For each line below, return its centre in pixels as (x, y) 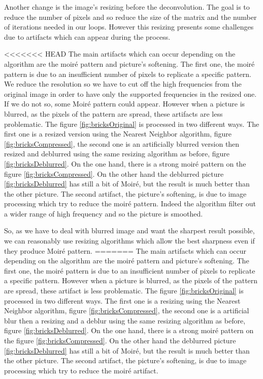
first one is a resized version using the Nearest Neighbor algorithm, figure (118, 134)
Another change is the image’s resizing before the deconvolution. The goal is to (127, 7)
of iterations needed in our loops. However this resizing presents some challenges (129, 27)
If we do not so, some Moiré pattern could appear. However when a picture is (125, 104)
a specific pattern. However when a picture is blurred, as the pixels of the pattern (131, 280)
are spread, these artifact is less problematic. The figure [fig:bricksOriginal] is (124, 291)
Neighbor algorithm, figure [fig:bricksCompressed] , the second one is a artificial (127, 310)
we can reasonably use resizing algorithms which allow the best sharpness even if (129, 241)
